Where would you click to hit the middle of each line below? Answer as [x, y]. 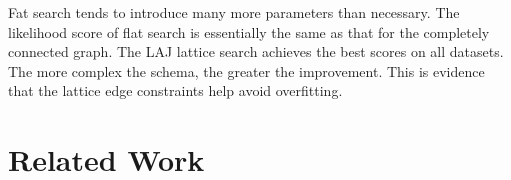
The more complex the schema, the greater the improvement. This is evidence [246, 70]
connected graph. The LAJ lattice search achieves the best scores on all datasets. [256, 51]
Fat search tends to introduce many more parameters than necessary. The [234, 12]
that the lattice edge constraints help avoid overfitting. [175, 90]
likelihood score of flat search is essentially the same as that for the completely [249, 31]
